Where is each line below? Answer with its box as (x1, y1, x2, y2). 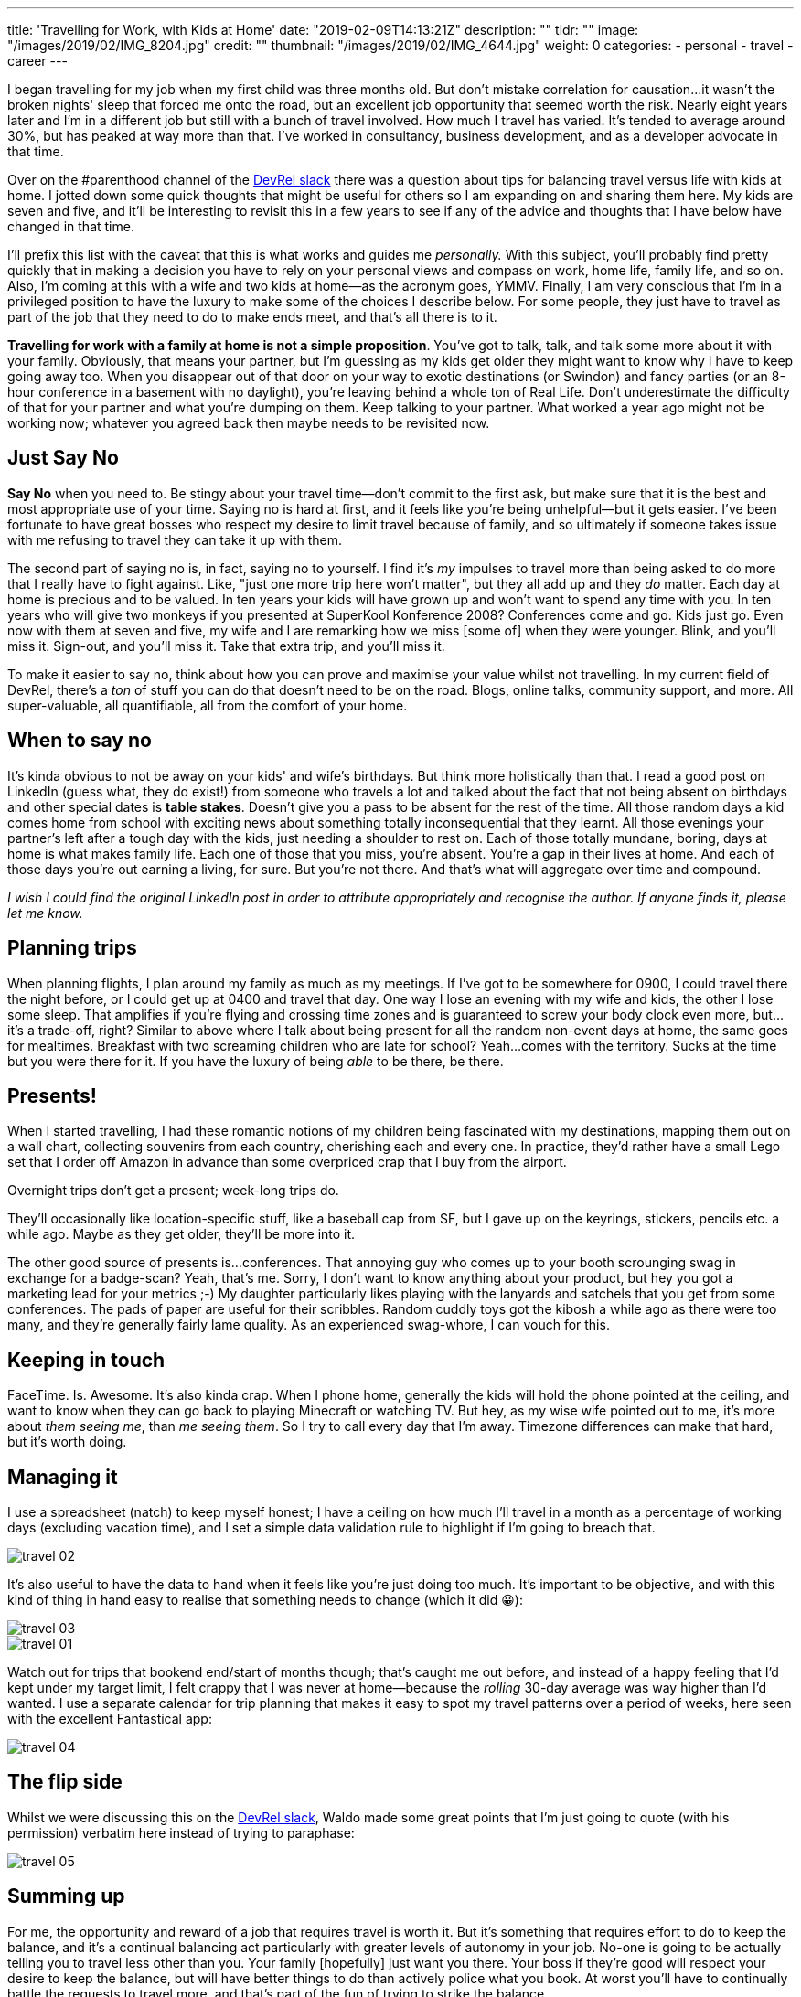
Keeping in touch (7, 1348, 166, 1372)
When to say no (7, 729, 152, 753)
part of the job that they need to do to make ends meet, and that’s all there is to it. (7, 309, 497, 325)
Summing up (7, 1885, 125, 1908)
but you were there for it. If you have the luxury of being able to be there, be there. (7, 1052, 504, 1069)
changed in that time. (7, 219, 134, 234)
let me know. (7, 904, 83, 921)
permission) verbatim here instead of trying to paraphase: (7, 1824, 355, 1841)
